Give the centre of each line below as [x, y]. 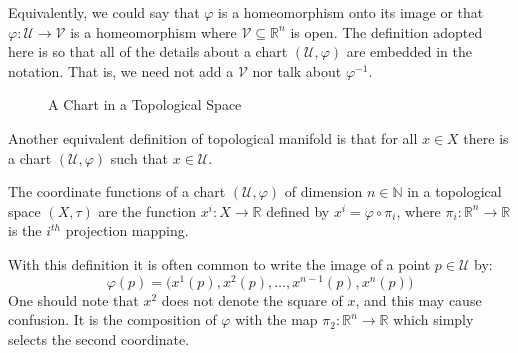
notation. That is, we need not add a [121, 70]
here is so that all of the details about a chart [148, 51]
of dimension [323, 191]
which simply [433, 319]
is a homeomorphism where [153, 31]
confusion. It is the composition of [112, 319]
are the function [147, 210]
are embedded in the [409, 51]
